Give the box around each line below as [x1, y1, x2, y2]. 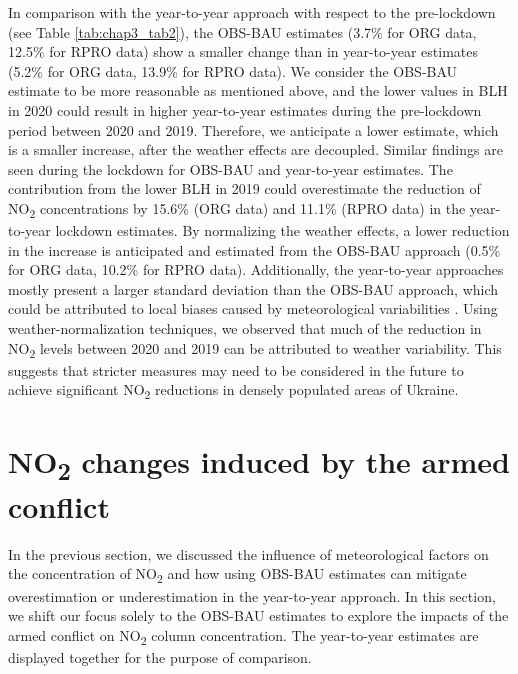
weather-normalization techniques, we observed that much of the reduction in [8, 318, 482, 339]
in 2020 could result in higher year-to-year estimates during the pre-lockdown [8, 99, 482, 120]
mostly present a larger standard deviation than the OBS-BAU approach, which [8, 278, 499, 299]
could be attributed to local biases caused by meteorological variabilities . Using [8, 298, 498, 319]
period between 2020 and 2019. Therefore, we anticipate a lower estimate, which [8, 119, 499, 140]
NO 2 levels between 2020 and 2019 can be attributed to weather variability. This [8, 337, 502, 361]
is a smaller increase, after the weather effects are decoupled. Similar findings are [8, 139, 503, 160]
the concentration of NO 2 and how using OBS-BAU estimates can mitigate [8, 563, 467, 587]
